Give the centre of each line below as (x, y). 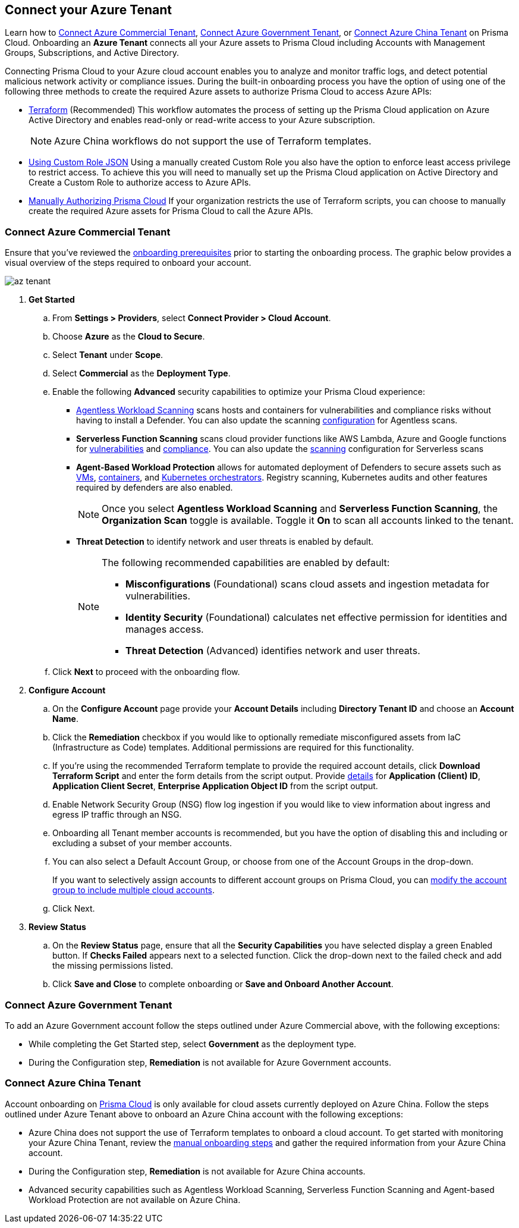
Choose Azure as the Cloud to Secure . (129, 337)
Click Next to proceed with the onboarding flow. (146, 672)
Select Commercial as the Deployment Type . (141, 373)
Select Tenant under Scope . (108, 355)
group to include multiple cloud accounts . (134, 890)
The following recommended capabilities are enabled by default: (246, 563)
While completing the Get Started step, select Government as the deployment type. (193, 1044)
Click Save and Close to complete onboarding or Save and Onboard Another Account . (223, 984)
